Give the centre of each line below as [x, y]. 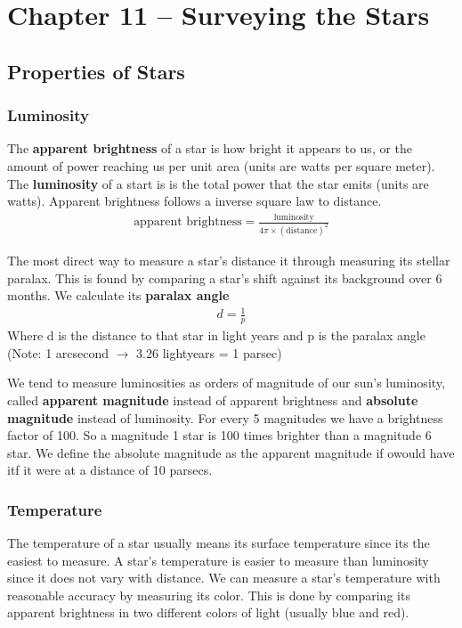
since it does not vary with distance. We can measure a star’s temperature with [224, 578]
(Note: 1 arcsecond [58, 352]
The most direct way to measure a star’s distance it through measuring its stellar [229, 260]
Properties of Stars [96, 71]
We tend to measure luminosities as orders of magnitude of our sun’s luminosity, [226, 383]
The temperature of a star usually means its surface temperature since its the [219, 543]
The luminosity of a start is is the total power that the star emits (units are [218, 183]
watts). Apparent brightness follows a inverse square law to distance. [195, 201]
